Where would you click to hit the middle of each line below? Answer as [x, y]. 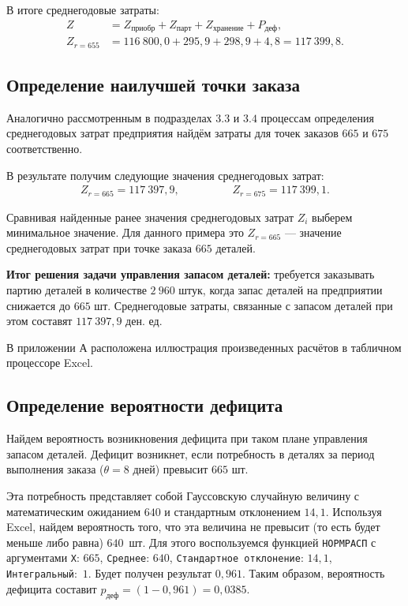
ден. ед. [144, 321]
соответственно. [45, 148]
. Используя [354, 511]
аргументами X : [43, 557]
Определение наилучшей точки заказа [153, 84]
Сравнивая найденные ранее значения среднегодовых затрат [150, 217]
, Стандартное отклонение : [236, 557]
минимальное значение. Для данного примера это [125, 232]
